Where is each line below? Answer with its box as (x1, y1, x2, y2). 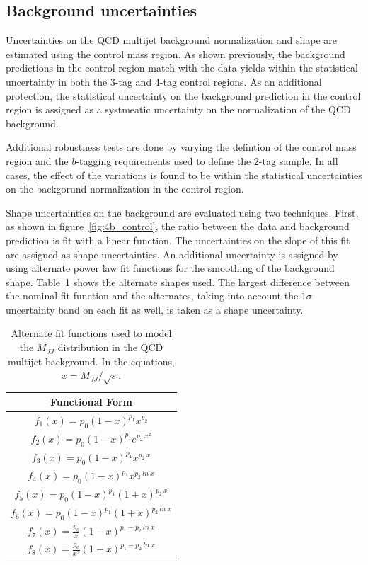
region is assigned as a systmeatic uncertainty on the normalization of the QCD (6, 102, 351, 117)
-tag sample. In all (258, 153, 338, 168)
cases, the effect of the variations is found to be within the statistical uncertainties (6, 167, 362, 182)
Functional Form (50, 394, 133, 409)
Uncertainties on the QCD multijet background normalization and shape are (6, 33, 337, 47)
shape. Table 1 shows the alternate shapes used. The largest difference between (6, 274, 350, 289)
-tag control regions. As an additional (159, 74, 322, 89)
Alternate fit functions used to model (11, 326, 172, 341)
